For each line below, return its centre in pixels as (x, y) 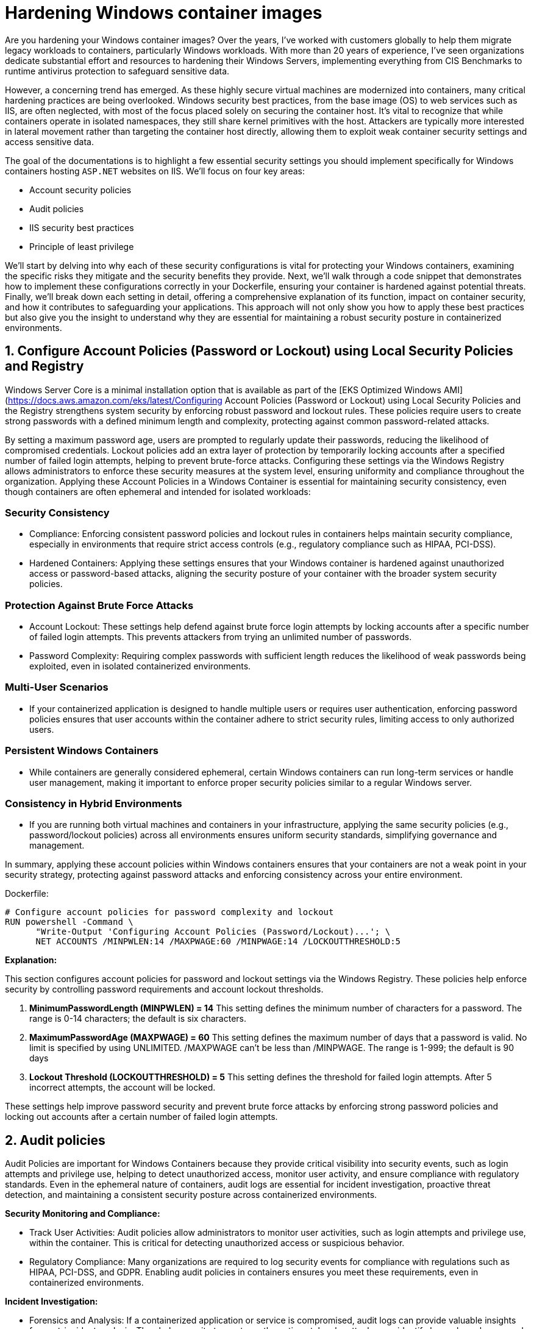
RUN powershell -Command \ (69, 922)
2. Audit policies (55, 1140)
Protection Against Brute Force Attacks (99, 605)
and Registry (44, 366)
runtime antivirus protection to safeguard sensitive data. (117, 71)
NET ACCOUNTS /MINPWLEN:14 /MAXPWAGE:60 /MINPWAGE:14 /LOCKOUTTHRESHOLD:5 (218, 942)
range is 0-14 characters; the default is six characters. (138, 1019)
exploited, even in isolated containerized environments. (140, 666)
